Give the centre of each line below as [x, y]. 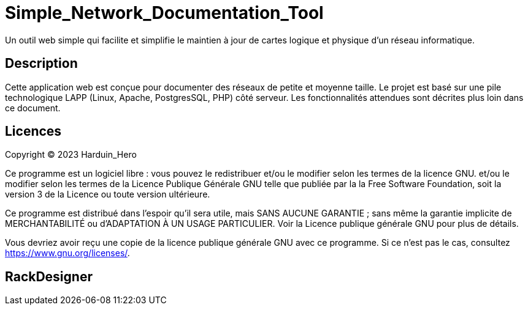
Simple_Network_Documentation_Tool [164, 13]
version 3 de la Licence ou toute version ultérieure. [108, 194]
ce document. [33, 108]
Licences [33, 131]
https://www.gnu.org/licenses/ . [67, 253]
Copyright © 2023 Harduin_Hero [71, 155]
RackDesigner [49, 276]
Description [41, 64]
